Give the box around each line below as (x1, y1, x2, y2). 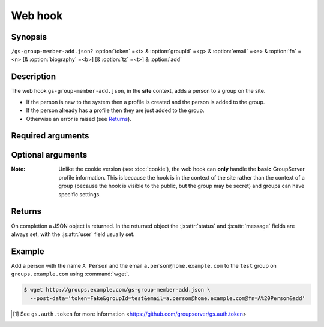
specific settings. (58, 190, 101, 198)
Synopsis (11, 32, 47, 42)
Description (11, 72, 56, 82)
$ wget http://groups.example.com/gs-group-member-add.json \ (23, 286, 211, 293)
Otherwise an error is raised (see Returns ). (26, 115, 131, 122)
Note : (11, 165, 26, 173)
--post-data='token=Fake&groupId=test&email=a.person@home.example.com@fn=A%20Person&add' (30, 295, 305, 302)
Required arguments (11, 131, 89, 141)
